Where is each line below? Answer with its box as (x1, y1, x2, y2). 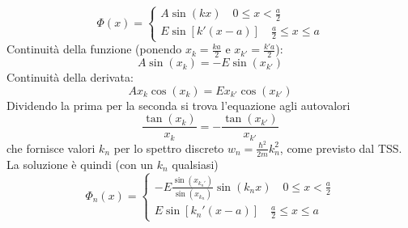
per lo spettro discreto (113, 139, 224, 156)
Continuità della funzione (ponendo (6, 40, 182, 57)
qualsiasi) (172, 155, 219, 172)
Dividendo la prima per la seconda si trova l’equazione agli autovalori (6, 96, 351, 113)
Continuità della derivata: (6, 69, 134, 86)
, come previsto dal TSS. (279, 139, 402, 156)
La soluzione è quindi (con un (6, 155, 154, 172)
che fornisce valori (6, 139, 96, 156)
